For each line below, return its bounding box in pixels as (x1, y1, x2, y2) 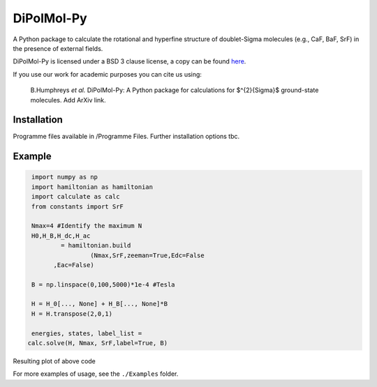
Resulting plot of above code (13, 357, 96, 365)
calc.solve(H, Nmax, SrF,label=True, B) (27, 339, 168, 347)
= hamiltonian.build (60, 241, 131, 250)
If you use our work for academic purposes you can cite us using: (13, 70, 202, 78)
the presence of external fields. (13, 44, 103, 52)
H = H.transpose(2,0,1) (31, 310, 113, 317)
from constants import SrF (31, 202, 124, 211)
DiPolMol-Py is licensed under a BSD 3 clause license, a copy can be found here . (13, 57, 246, 66)
